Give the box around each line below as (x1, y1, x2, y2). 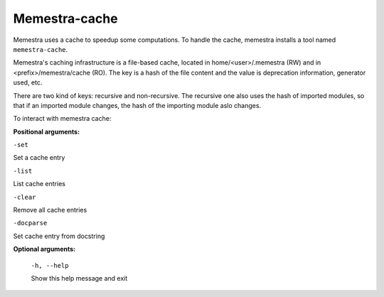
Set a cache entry (13, 153, 65, 162)
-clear (13, 193, 36, 201)
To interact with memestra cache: (13, 114, 112, 123)
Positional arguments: (13, 127, 80, 136)
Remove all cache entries (13, 206, 87, 215)
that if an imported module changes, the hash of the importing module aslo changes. (13, 101, 262, 109)
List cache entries (13, 180, 65, 188)
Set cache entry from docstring (13, 232, 105, 240)
